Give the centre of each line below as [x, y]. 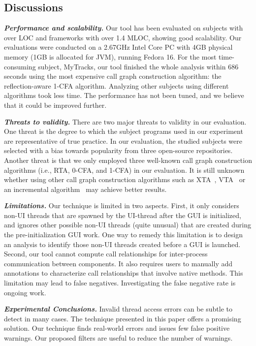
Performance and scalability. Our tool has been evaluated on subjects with [124, 28]
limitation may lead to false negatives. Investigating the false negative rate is [120, 283]
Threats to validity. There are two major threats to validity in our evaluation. [125, 121]
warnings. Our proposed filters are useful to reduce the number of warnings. [118, 338]
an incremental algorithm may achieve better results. [85, 189]
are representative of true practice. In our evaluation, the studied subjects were [123, 141]
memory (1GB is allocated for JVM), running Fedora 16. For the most [110, 56]
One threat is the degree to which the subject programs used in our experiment [124, 131]
